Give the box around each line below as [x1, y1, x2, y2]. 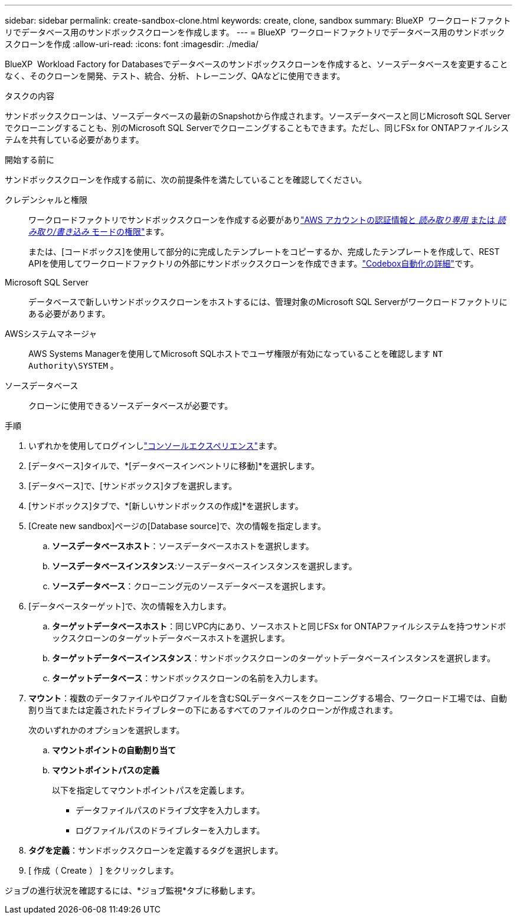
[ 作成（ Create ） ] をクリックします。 [28, 865, 179, 875]
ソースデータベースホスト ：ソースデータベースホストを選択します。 [52, 541, 314, 551]
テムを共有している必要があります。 [5, 134, 144, 145]
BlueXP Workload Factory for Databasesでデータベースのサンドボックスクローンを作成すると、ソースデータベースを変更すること [5, 59, 508, 69]
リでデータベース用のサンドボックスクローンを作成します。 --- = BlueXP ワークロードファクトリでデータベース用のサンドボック [5, 27, 505, 37]
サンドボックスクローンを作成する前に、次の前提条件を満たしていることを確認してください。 [5, 175, 367, 185]
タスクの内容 [5, 91, 54, 101]
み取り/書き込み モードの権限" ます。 [28, 227, 169, 237]
